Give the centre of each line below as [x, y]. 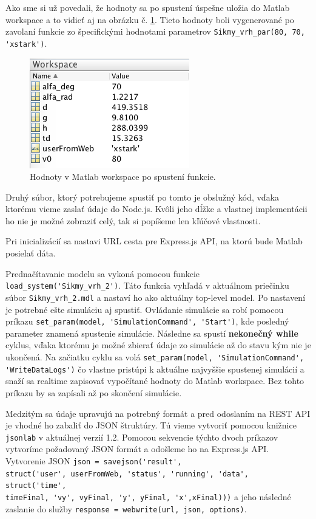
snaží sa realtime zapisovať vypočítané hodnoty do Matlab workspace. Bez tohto [155, 381]
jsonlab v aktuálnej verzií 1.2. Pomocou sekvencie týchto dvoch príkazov [142, 437]
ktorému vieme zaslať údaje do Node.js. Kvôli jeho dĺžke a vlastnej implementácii [156, 209]
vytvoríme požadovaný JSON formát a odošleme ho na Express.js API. [137, 449]
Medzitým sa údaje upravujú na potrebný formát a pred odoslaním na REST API [158, 413]
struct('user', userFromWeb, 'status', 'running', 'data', [127, 474]
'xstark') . [26, 43]
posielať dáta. [31, 253]
